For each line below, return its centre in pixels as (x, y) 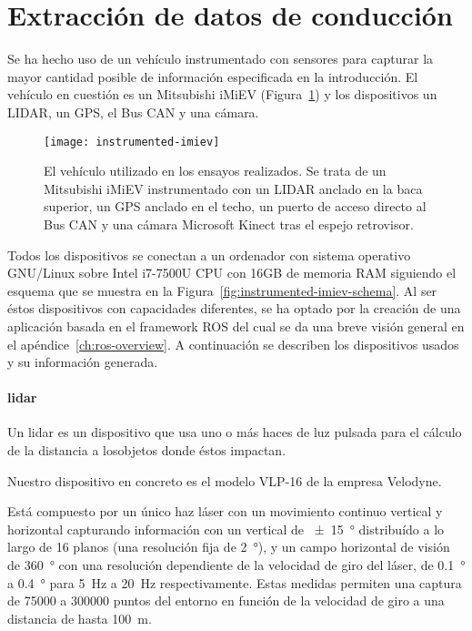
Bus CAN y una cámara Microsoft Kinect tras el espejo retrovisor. (229, 224)
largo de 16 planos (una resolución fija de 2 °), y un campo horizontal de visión (229, 547)
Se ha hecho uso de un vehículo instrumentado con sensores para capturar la (221, 59)
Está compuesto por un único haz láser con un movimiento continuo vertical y (225, 511)
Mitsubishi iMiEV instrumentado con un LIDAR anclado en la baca (233, 188)
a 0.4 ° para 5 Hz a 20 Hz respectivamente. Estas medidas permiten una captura (235, 582)
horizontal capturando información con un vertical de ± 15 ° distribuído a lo (226, 529)
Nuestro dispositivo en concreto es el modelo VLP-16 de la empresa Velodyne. (225, 480)
